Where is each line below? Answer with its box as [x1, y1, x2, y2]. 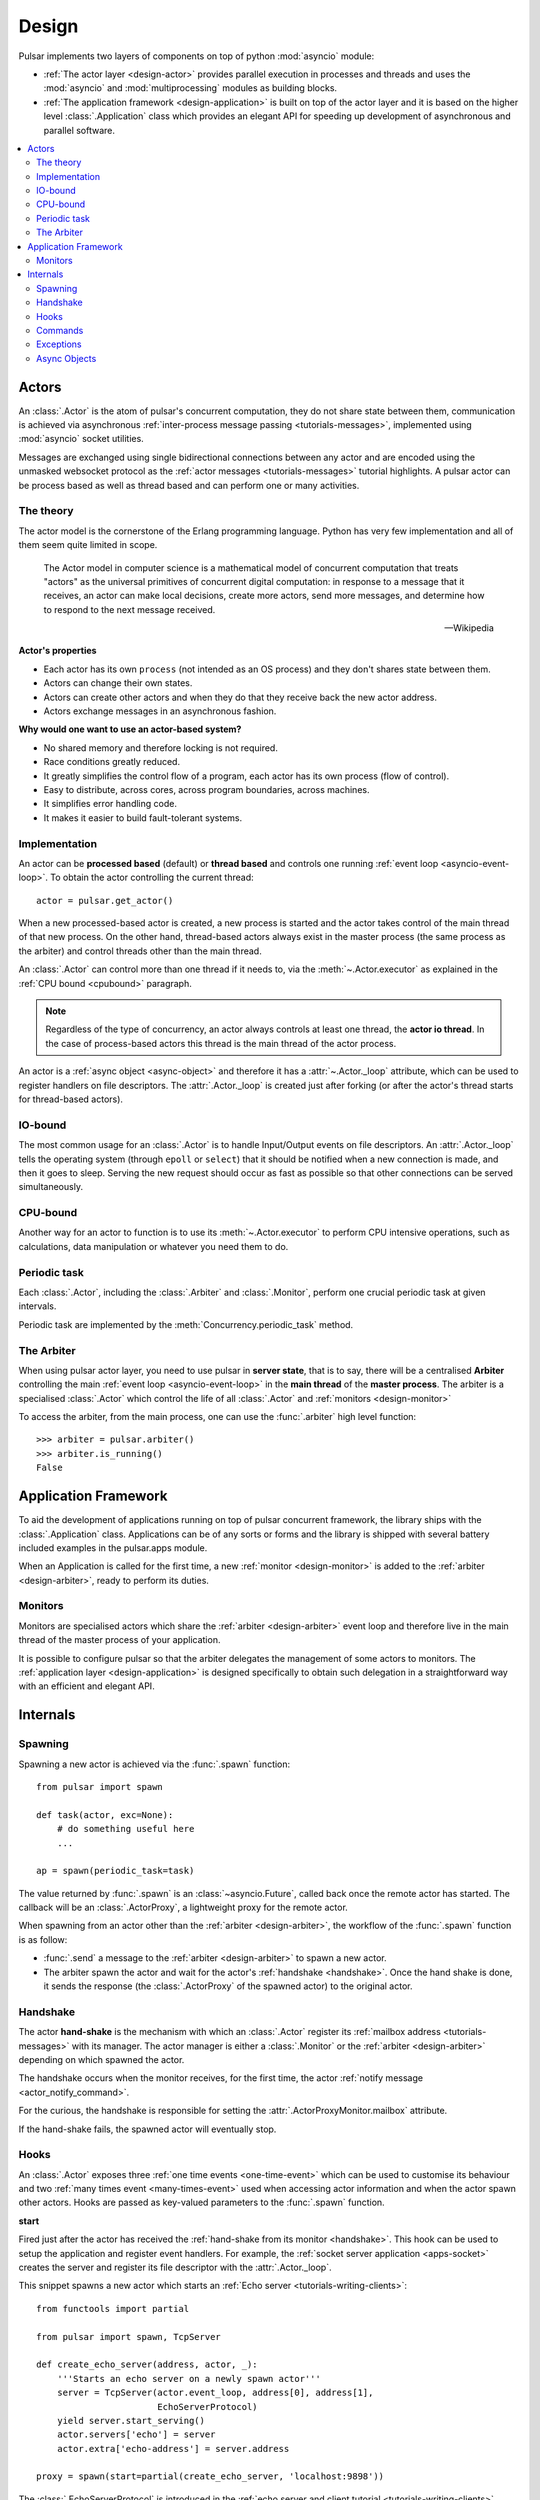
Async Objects [36, 352, 97, 364]
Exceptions [36, 338, 82, 350]
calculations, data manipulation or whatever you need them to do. [18, 1240, 289, 1252]
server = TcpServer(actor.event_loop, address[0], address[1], [56, 2387, 374, 2399]
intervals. [18, 1300, 57, 1312]
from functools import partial [36, 2303, 190, 2314]
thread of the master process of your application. [18, 1634, 221, 1646]
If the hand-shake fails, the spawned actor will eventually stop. [18, 2123, 277, 2135]
